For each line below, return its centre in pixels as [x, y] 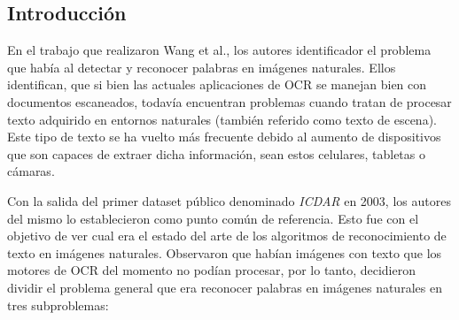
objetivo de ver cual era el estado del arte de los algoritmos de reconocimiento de [227, 236]
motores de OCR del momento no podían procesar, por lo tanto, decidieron [211, 270]
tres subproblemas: [58, 305]
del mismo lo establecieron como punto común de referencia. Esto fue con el [213, 218]
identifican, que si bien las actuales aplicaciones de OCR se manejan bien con [217, 84]
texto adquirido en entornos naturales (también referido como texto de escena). [222, 119]
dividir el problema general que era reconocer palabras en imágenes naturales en [225, 287]
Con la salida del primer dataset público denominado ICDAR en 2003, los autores [229, 200]
